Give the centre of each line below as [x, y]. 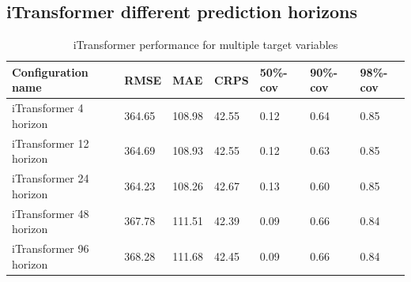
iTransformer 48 [51, 213]
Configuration [50, 71]
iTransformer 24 [51, 178]
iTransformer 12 [51, 143]
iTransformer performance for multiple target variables [205, 45]
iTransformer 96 [51, 248]
